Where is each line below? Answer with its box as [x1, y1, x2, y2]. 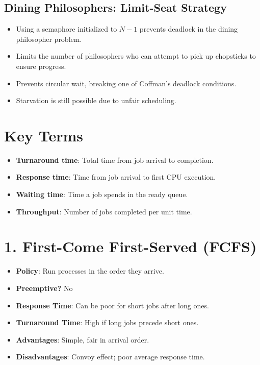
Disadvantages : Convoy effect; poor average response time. [16, 351, 205, 362]
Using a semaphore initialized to [16, 23, 117, 34]
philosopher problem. [16, 33, 82, 44]
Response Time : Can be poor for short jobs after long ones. [16, 300, 209, 310]
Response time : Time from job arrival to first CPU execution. [16, 172, 216, 182]
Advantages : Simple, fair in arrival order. [16, 334, 149, 345]
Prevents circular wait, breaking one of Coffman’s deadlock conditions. [16, 78, 237, 88]
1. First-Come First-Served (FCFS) [4, 236, 257, 257]
